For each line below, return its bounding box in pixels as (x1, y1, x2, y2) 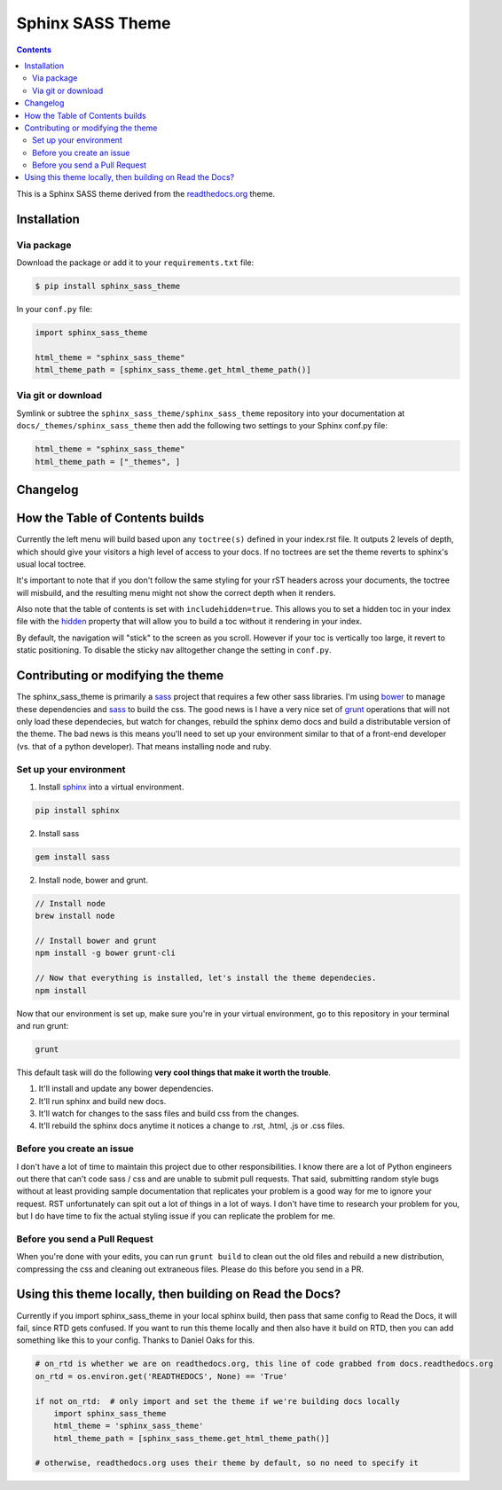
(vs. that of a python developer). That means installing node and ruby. (16, 741, 272, 751)
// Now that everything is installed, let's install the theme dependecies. (35, 973, 377, 984)
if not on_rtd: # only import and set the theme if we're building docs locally (35, 1396, 401, 1406)
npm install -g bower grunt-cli (35, 948, 176, 958)
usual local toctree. (16, 559, 87, 569)
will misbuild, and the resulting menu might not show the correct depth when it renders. (16, 587, 336, 598)
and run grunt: (16, 1020, 69, 1031)
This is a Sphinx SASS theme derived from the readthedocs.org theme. (16, 188, 275, 199)
